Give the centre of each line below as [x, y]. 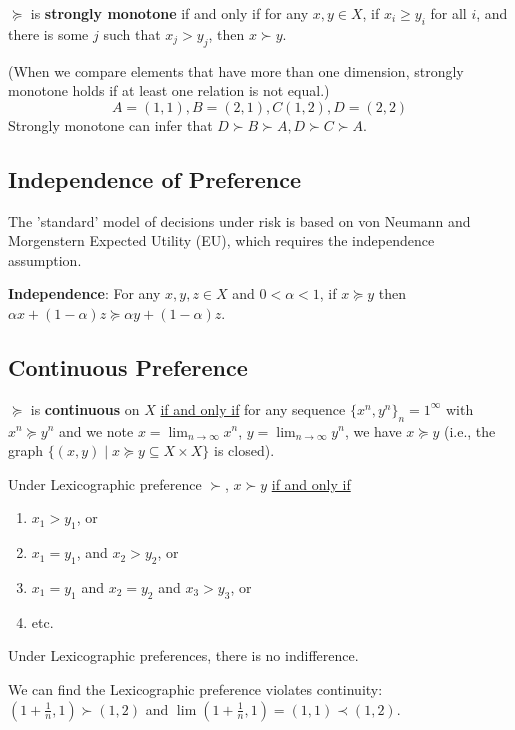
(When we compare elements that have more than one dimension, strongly [236, 70]
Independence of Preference [155, 178]
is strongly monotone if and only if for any [169, 13]
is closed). [244, 450]
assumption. [45, 259]
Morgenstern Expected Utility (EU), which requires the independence [221, 240]
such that [132, 33]
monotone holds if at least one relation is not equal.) [169, 90]
